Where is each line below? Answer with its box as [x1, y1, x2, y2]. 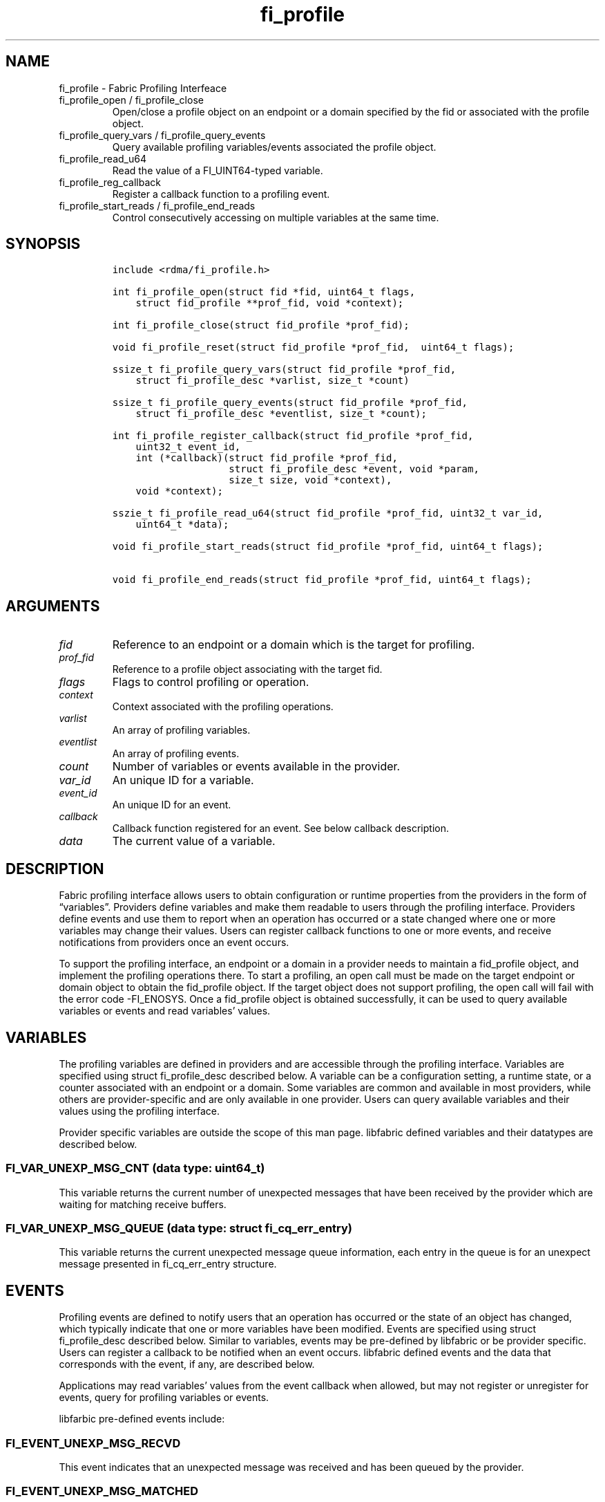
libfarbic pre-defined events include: [59, 1413, 225, 1425]
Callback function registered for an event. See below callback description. [112, 822, 449, 835]
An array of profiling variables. [112, 724, 251, 736]
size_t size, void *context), [229, 474, 392, 486]
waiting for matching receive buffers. [59, 1198, 227, 1210]
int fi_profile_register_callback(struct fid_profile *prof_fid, [112, 430, 474, 442]
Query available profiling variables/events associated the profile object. [112, 140, 436, 153]
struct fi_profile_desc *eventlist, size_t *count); [135, 408, 427, 420]
